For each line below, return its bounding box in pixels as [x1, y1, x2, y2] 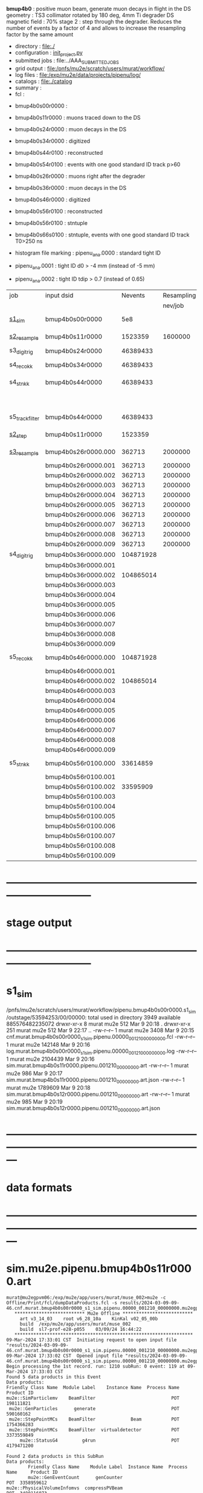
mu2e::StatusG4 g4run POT [19, 1437, 180, 1443]
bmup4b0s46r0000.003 [45, 686, 116, 695]
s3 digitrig [9, 346, 33, 356]
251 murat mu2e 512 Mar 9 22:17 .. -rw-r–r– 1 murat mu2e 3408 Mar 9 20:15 [6, 1027, 195, 1034]
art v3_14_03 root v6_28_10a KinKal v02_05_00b [19, 1315, 158, 1322]
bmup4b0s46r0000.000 [45, 653, 116, 662]
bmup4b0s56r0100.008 [45, 841, 116, 850]
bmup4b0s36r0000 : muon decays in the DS [14, 184, 127, 191]
